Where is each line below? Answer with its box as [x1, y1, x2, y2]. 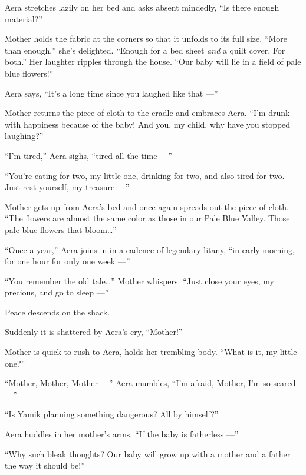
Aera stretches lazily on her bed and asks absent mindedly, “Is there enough [5, 1, 279, 13]
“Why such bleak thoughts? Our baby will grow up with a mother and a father [5, 447, 291, 460]
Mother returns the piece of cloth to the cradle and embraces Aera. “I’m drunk [5, 107, 290, 119]
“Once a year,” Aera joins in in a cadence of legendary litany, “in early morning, [5, 243, 295, 255]
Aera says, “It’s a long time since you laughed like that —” [5, 87, 218, 99]
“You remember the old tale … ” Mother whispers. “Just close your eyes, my [5, 274, 274, 287]
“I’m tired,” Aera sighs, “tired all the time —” [5, 149, 172, 161]
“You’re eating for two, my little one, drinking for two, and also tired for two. [5, 169, 285, 181]
